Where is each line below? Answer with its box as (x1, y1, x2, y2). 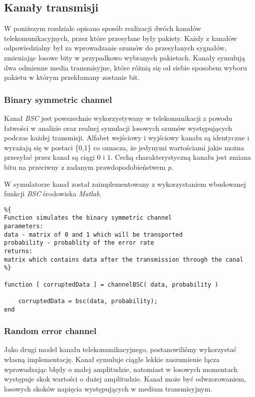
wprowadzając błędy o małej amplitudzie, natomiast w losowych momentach (4, 364, 238, 374)
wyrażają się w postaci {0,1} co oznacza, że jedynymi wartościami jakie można (4, 142, 245, 152)
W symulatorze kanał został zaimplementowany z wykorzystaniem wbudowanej (4, 178, 246, 189)
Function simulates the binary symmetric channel (4, 214, 172, 222)
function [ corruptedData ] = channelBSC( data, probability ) (4, 281, 219, 288)
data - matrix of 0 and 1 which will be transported (4, 231, 183, 238)
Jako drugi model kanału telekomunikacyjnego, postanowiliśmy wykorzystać (4, 344, 237, 355)
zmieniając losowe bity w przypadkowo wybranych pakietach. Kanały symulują (4, 52, 245, 62)
